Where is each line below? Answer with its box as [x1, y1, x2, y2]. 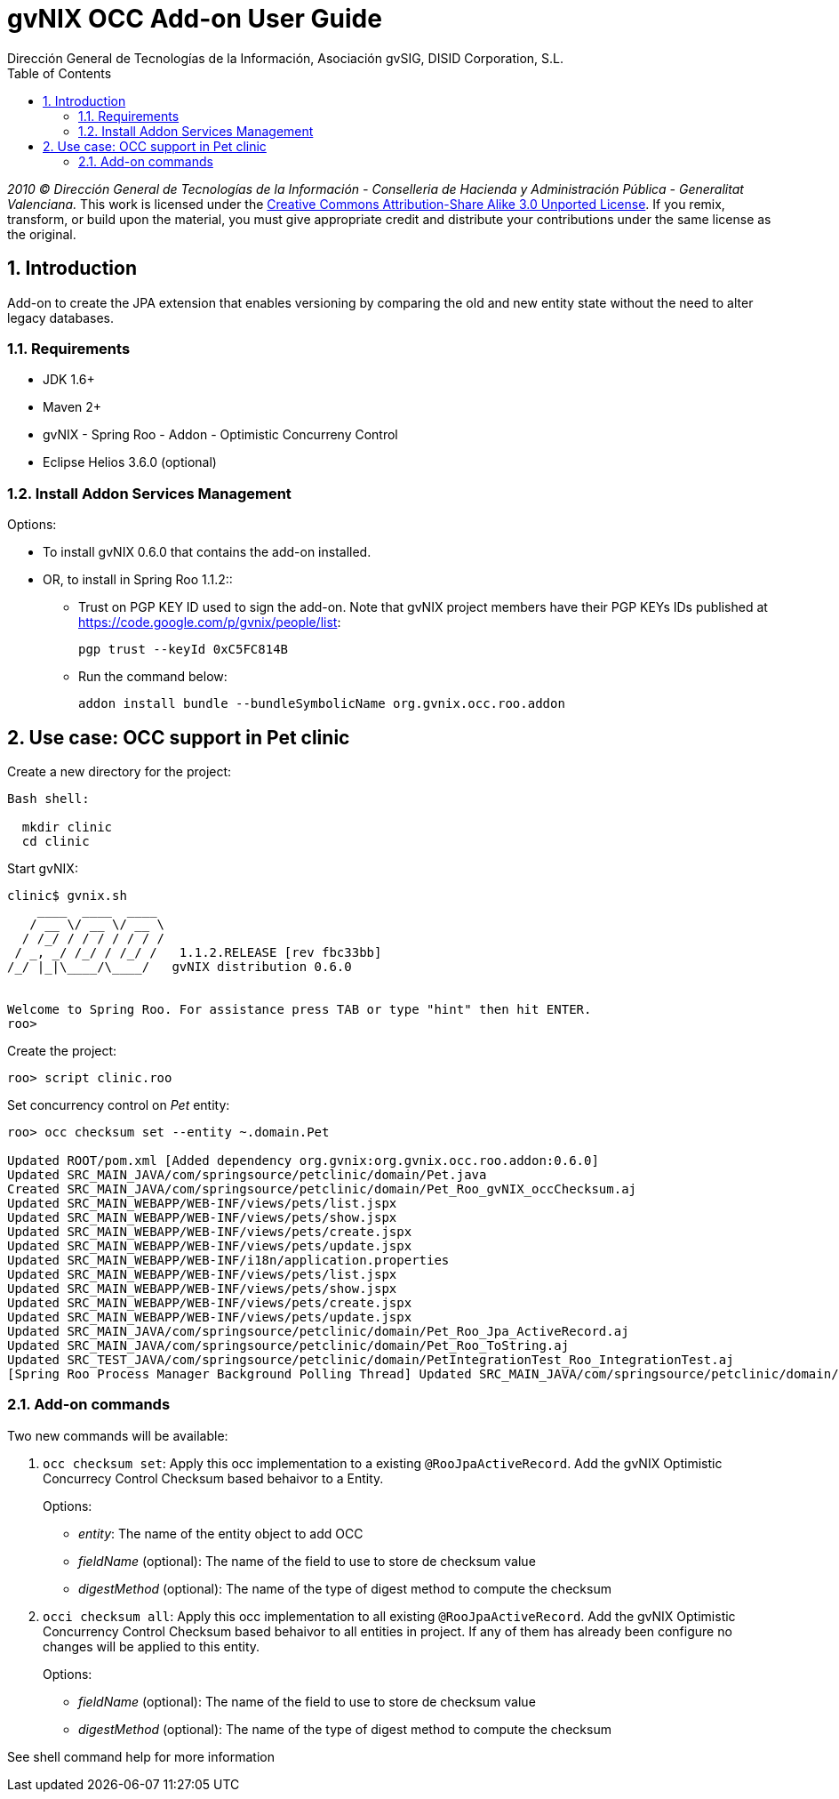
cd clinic [21, 833, 90, 848]
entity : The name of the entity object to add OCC [78, 1525, 364, 1541]
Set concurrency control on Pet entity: [7, 1096, 230, 1112]
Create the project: [7, 1042, 117, 1058]
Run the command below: [78, 669, 228, 685]
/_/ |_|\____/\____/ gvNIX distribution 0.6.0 [7, 959, 352, 974]
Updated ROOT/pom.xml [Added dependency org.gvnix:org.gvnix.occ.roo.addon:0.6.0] [7, 1152, 599, 1168]
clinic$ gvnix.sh [7, 887, 127, 903]
